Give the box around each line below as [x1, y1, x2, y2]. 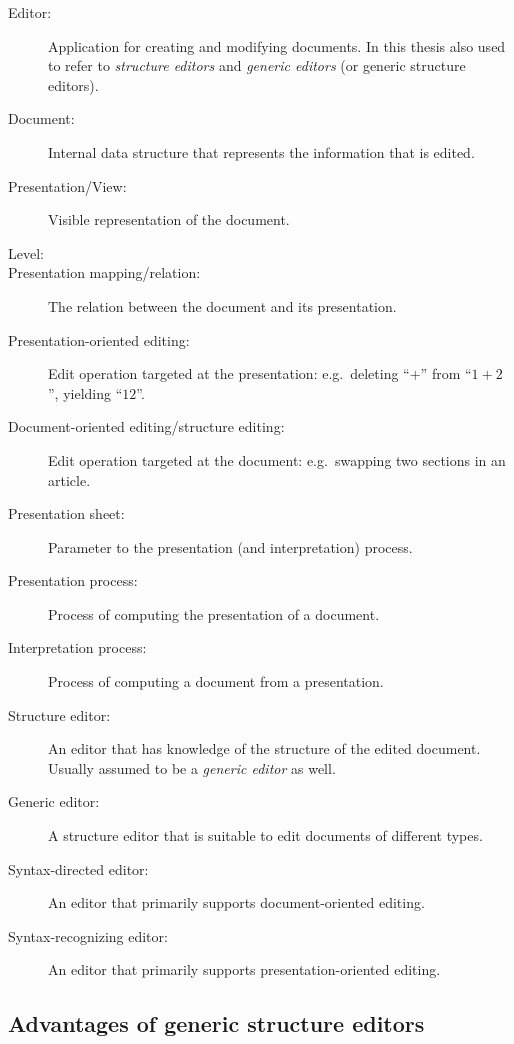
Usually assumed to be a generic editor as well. [48, 757, 336, 778]
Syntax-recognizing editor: [8, 925, 168, 946]
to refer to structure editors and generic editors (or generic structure [48, 55, 466, 76]
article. [48, 469, 91, 490]
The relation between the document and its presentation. [48, 295, 397, 316]
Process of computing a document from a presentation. [48, 671, 384, 692]
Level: [8, 242, 44, 263]
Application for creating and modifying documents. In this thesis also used [48, 35, 506, 56]
